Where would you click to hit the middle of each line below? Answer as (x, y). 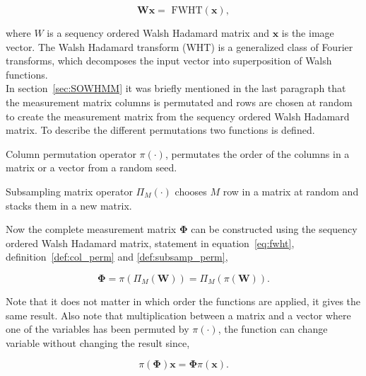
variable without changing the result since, (98, 342)
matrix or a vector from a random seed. (91, 167)
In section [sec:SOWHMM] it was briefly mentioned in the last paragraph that (176, 88)
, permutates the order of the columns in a (257, 153)
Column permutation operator (71, 153)
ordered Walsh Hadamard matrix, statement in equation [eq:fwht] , (150, 243)
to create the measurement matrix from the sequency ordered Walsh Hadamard (178, 116)
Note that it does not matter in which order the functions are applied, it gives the (183, 301)
